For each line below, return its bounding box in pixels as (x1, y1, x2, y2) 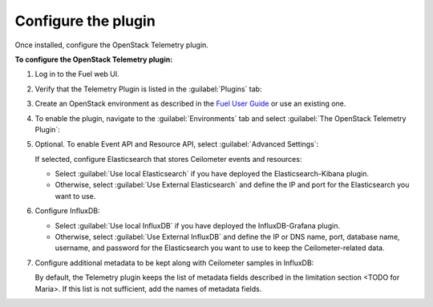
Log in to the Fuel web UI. (34, 69, 119, 79)
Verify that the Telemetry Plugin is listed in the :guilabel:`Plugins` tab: (34, 84, 262, 94)
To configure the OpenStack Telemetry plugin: (14, 55, 173, 64)
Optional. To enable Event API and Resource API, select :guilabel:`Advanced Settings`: (34, 139, 319, 149)
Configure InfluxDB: (34, 206, 100, 216)
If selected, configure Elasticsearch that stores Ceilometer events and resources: (34, 154, 302, 164)
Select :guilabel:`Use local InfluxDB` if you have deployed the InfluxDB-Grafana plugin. (55, 220, 341, 230)
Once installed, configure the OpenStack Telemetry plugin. (14, 40, 208, 50)
